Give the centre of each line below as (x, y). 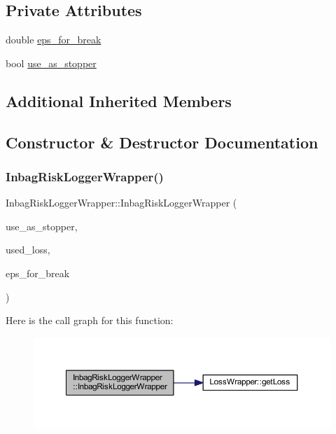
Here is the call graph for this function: (90, 320)
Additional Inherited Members (119, 100)
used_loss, (28, 250)
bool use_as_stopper (51, 63)
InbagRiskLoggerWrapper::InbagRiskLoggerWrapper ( (121, 203)
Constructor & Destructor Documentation (162, 142)
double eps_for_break (54, 40)
